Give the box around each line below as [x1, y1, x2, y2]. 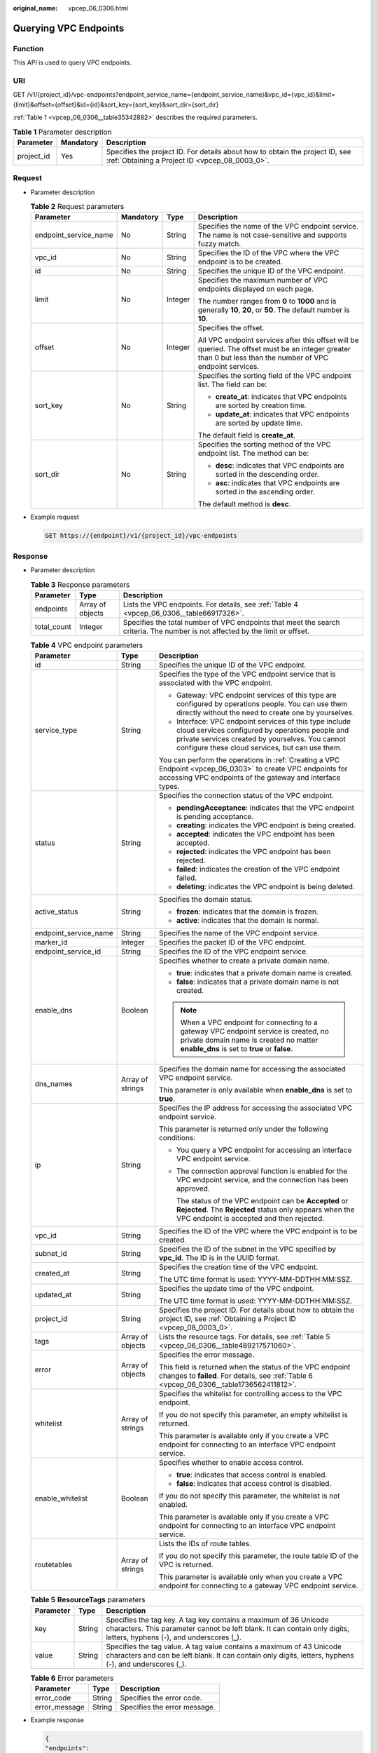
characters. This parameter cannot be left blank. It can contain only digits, [106, 1623, 350, 1633]
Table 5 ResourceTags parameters [30, 1595, 146, 1605]
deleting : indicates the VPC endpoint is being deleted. [176, 882, 355, 892]
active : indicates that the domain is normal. [176, 916, 319, 926]
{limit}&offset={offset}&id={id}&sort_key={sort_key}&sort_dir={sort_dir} [13, 100, 219, 109]
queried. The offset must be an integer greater [197, 344, 351, 354]
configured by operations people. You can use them [176, 699, 348, 709]
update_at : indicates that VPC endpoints [215, 410, 349, 419]
